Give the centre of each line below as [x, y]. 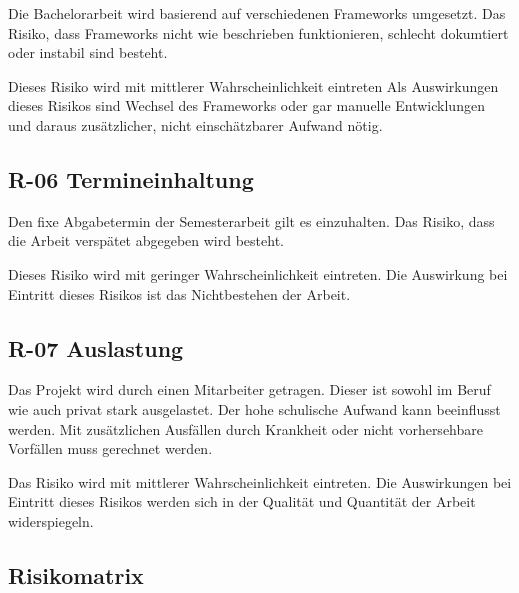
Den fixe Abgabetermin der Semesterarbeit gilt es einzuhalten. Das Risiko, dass [251, 220]
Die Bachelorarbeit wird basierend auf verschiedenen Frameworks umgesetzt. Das [257, 13]
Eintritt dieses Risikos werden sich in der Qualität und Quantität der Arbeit [242, 501]
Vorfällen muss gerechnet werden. [110, 448]
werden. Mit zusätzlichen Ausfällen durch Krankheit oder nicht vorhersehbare [245, 428]
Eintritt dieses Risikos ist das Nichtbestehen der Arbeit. [179, 293]
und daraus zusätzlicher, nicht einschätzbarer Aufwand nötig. [195, 124]
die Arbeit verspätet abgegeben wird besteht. [146, 240]
